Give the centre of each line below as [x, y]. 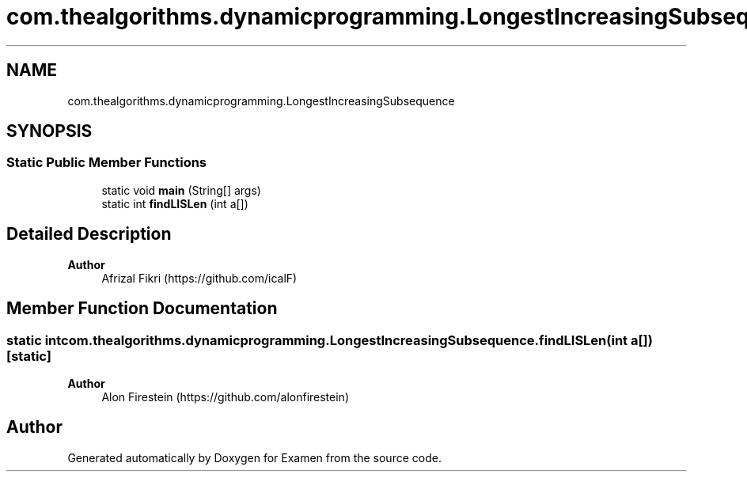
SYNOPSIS [49, 131]
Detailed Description [89, 234]
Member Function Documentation [142, 309]
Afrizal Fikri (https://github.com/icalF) [199, 278]
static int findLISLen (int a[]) [175, 203]
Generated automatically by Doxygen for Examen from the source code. [254, 457]
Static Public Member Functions [107, 163]
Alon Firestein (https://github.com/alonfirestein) [225, 396]
